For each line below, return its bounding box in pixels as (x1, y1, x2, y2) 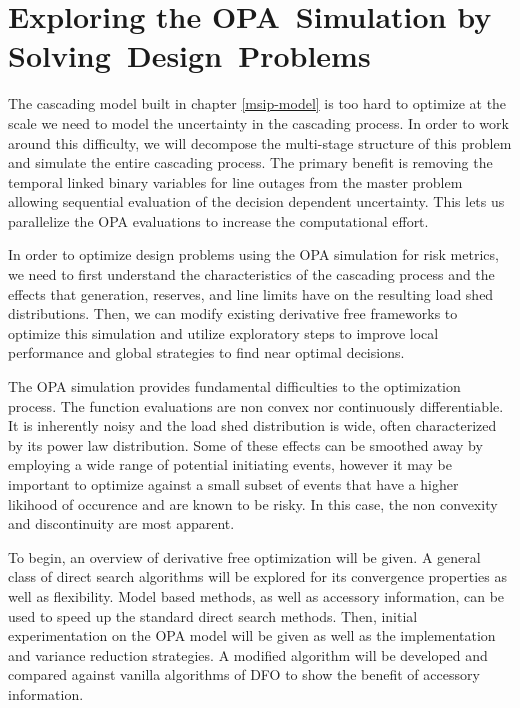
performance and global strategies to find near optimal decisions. (8, 342, 405, 363)
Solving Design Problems (8, 35, 371, 76)
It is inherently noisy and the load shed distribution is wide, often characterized (8, 415, 497, 436)
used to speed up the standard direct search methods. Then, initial (8, 605, 418, 626)
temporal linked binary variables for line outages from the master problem (8, 171, 463, 192)
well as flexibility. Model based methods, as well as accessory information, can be (8, 585, 505, 606)
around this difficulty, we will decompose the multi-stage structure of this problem (8, 132, 512, 153)
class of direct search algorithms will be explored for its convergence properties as (8, 566, 507, 587)
